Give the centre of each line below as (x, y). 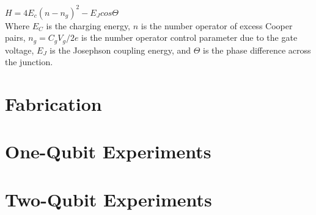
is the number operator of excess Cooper (217, 25)
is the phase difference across (257, 50)
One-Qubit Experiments (108, 151)
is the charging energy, (88, 25)
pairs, (15, 37)
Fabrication (53, 103)
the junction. (29, 62)
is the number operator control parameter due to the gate (189, 37)
